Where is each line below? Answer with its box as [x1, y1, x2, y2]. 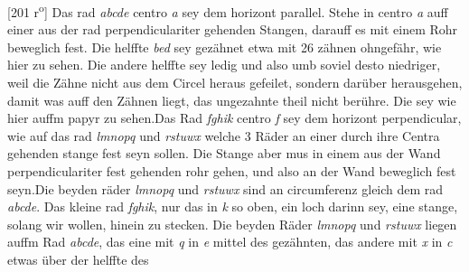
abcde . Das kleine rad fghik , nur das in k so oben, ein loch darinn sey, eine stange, [7, 197, 458, 216]
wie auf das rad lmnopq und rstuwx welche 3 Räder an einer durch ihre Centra [7, 126, 440, 145]
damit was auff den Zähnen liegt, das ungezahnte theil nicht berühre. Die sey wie [7, 90, 456, 109]
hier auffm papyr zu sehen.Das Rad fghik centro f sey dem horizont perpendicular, [7, 108, 462, 127]
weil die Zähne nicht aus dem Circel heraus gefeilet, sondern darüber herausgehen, [7, 73, 463, 92]
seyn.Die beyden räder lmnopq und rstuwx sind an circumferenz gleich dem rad [7, 179, 444, 198]
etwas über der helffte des [7, 249, 149, 268]
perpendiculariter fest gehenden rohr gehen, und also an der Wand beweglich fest [7, 162, 456, 180]
